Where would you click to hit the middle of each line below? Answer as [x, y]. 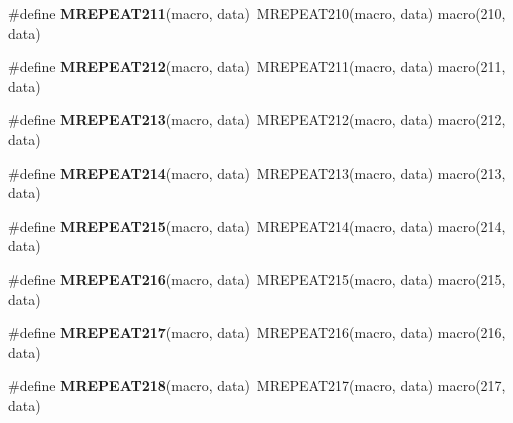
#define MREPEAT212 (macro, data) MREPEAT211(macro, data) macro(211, [257, 66]
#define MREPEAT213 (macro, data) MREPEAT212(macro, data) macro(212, [257, 119]
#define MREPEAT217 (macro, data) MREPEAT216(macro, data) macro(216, [257, 332]
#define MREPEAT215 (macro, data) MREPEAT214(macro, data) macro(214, [257, 225]
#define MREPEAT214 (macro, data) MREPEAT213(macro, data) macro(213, [257, 172]
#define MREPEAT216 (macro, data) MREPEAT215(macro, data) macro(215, [257, 278]
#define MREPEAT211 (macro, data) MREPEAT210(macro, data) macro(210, [257, 13]
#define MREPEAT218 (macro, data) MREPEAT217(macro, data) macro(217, [257, 385]
